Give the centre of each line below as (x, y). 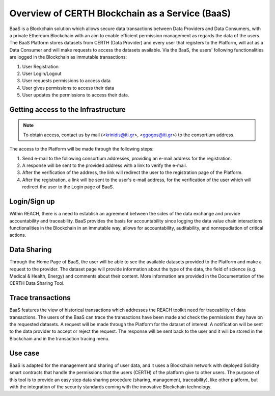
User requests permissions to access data (66, 81)
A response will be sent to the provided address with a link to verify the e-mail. (105, 165)
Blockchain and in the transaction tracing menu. (59, 338)
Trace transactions (40, 298)
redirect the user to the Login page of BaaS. (68, 187)
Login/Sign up (32, 202)
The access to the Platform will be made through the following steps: (81, 149)
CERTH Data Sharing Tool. (37, 283)
